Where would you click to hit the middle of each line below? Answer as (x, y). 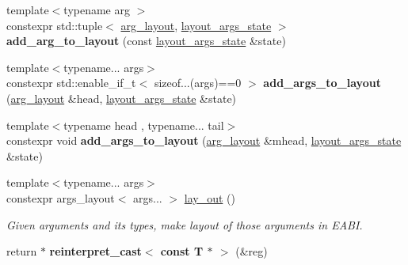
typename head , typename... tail (144, 125)
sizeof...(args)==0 (198, 83)
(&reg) (252, 251)
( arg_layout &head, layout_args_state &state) (122, 98)
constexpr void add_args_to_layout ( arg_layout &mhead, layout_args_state (204, 140)
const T (182, 251)
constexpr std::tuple (55, 25)
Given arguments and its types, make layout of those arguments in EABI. (185, 224)
